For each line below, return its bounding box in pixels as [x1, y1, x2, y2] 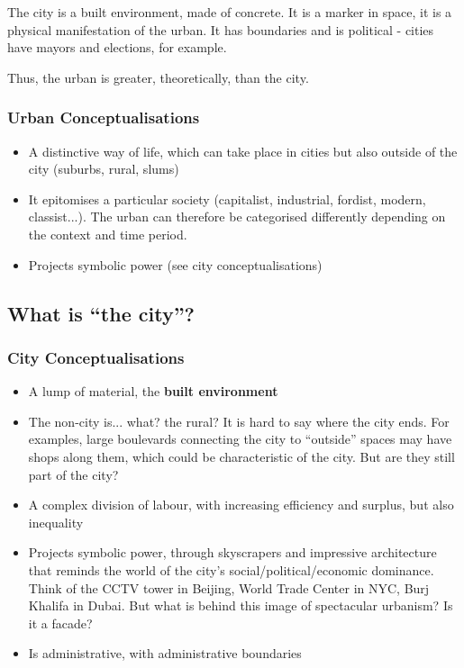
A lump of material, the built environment [28, 382, 278, 401]
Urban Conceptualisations [7, 106, 200, 129]
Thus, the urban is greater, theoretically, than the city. [7, 68, 309, 86]
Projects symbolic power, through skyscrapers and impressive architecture [28, 543, 437, 562]
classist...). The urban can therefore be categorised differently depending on [28, 207, 446, 226]
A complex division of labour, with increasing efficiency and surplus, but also [28, 495, 454, 514]
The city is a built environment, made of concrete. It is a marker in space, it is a [7, 3, 452, 21]
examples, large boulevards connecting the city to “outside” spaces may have [28, 429, 452, 448]
